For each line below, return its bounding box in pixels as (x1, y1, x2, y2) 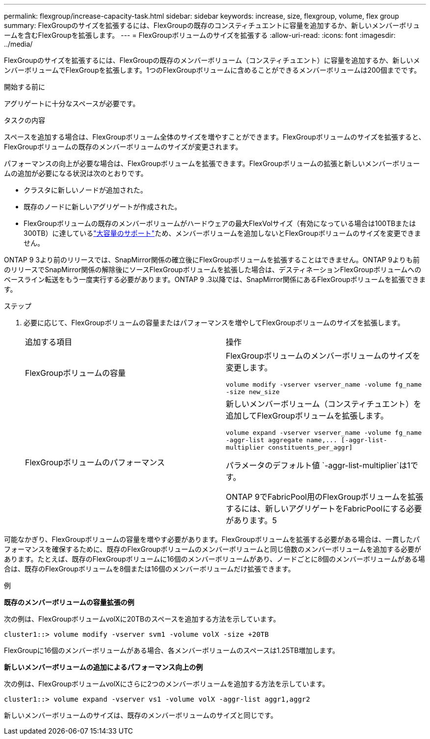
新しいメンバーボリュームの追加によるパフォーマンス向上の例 (4, 663, 203, 671)
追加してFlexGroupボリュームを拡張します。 (226, 411, 389, 421)
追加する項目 (25, 337, 73, 347)
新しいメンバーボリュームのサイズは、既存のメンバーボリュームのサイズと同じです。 (4, 711, 277, 719)
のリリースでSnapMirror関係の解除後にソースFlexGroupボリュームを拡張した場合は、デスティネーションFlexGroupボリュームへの (4, 265, 422, 274)
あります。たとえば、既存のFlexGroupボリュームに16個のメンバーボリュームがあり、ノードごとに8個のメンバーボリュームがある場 (4, 555, 425, 563)
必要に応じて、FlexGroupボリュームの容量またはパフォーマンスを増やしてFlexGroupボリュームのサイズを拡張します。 (24, 318, 404, 327)
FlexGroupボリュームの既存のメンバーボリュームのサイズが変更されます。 (4, 142, 242, 151)
